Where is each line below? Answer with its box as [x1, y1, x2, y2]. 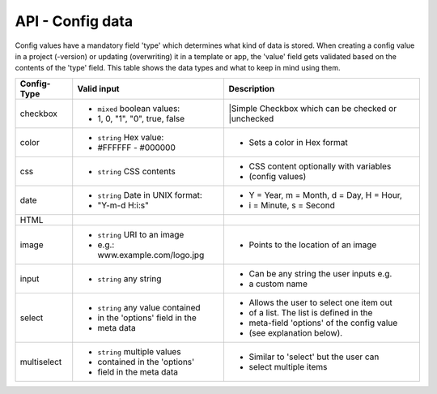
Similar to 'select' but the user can [248, 351, 380, 362]
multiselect [19, 356, 62, 367]
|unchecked [228, 113, 274, 124]
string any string [97, 272, 162, 284]
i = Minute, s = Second [248, 199, 336, 211]
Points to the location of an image [248, 239, 377, 251]
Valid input [77, 83, 120, 94]
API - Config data [15, 12, 134, 30]
